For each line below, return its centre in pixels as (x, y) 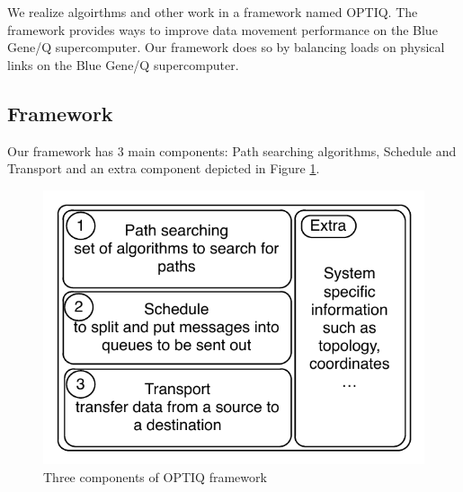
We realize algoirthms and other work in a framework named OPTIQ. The (213, 12)
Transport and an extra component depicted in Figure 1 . (164, 168)
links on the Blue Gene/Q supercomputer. (123, 64)
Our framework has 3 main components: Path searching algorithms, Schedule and (232, 150)
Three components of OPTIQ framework (155, 477)
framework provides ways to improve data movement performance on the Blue (223, 29)
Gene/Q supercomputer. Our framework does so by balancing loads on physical (226, 47)
